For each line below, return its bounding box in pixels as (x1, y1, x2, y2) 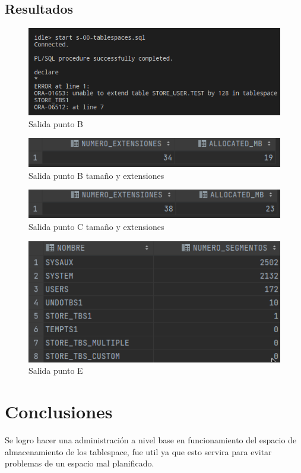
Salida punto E (28, 364, 83, 377)
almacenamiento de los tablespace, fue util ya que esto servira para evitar (5, 445, 272, 458)
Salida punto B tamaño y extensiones (28, 169, 164, 181)
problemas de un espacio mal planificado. (5, 457, 154, 469)
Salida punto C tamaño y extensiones (28, 220, 164, 233)
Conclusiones (5, 399, 113, 424)
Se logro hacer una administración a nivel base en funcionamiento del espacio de (5, 434, 297, 446)
